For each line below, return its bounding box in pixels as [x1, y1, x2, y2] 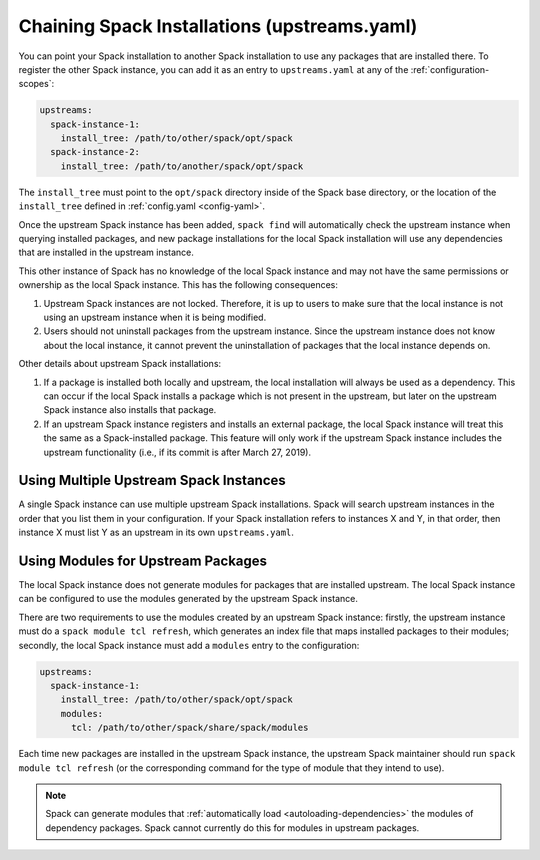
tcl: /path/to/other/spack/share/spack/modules [71, 722, 309, 734]
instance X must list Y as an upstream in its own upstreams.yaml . [18, 526, 295, 539]
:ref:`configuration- [410, 63, 490, 75]
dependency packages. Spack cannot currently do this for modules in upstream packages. [45, 821, 420, 834]
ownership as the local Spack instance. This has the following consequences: [18, 279, 339, 291]
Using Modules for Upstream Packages [18, 553, 268, 569]
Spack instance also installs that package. [43, 404, 217, 416]
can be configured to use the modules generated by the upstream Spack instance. [18, 593, 359, 605]
